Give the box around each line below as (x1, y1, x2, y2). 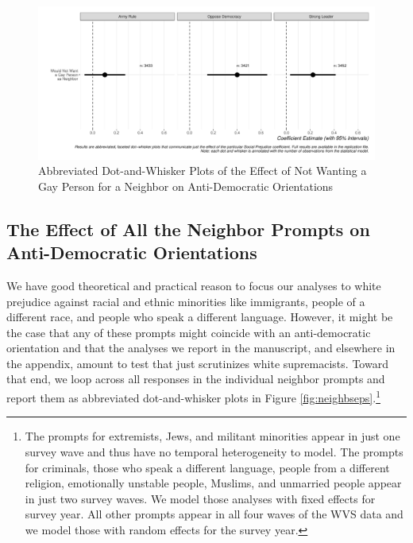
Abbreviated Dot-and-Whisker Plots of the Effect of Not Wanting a (38, 162, 367, 179)
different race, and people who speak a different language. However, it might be (6, 308, 393, 325)
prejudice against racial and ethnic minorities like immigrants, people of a (6, 293, 365, 309)
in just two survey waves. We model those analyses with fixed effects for (25, 490, 376, 506)
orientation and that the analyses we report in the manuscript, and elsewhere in (6, 339, 396, 356)
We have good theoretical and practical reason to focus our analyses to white (6, 277, 381, 293)
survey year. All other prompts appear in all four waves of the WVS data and (25, 506, 403, 522)
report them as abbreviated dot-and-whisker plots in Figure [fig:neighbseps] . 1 (6, 387, 381, 405)
